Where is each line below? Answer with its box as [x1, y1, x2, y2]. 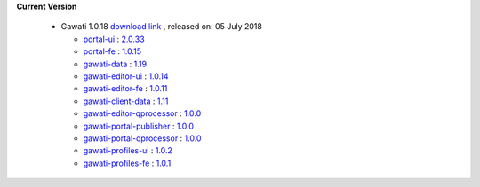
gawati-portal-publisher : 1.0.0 [83, 121, 195, 131]
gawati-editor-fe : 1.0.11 [83, 83, 168, 94]
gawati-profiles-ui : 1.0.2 [83, 145, 173, 156]
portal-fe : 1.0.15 [83, 46, 142, 57]
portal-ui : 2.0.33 [83, 34, 146, 44]
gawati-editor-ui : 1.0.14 [83, 71, 169, 82]
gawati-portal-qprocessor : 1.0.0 [83, 133, 202, 144]
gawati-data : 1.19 [83, 58, 147, 69]
